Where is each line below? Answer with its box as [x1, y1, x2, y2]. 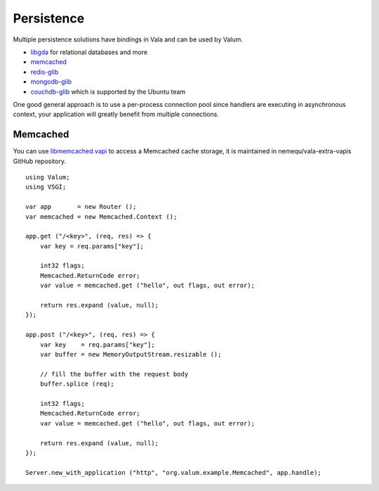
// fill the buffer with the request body [39, 370, 189, 378]
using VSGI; [25, 183, 67, 191]
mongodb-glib [30, 77, 72, 86]
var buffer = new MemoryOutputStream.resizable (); [39, 350, 222, 358]
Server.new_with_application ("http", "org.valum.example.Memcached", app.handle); [25, 468, 322, 476]
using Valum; [25, 173, 70, 181]
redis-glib [30, 68, 59, 76]
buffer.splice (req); [39, 380, 115, 388]
